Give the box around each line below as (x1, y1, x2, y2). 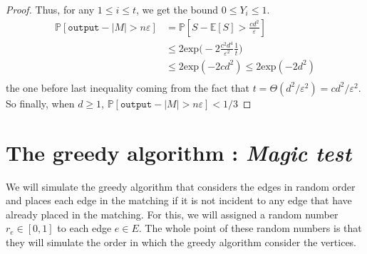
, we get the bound (136, 2, 219, 16)
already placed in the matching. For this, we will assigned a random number (6, 206, 338, 221)
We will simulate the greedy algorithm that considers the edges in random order (6, 179, 356, 194)
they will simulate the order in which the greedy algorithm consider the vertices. (6, 235, 356, 250)
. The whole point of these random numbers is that (138, 221, 362, 236)
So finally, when (6, 95, 75, 110)
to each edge (57, 221, 112, 236)
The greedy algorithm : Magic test (6, 137, 351, 167)
